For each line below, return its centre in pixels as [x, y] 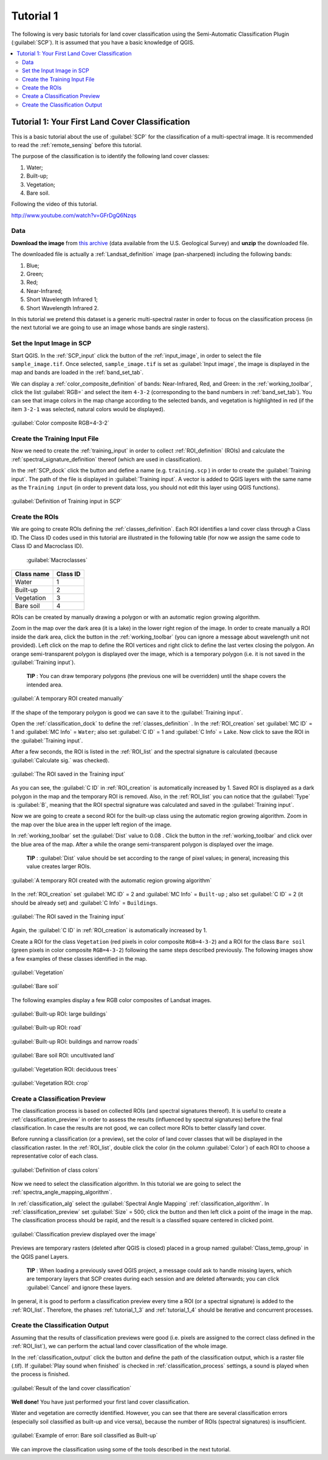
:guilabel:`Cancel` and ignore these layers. [79, 1287]
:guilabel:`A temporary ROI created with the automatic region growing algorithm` [111, 880]
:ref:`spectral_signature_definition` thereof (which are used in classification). [107, 459]
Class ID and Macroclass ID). [47, 546]
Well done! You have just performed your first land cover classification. [101, 1402]
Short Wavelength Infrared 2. [63, 308]
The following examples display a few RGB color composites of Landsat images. [111, 1000]
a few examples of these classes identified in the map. [79, 958]
